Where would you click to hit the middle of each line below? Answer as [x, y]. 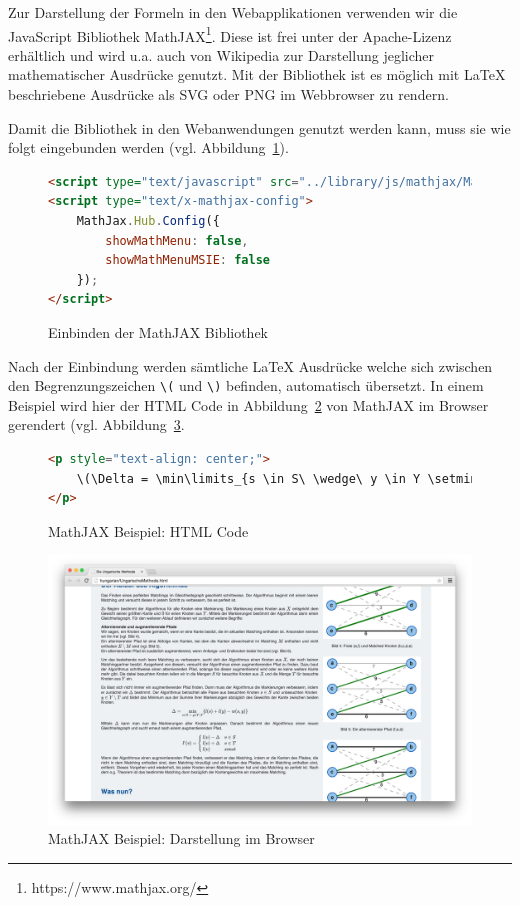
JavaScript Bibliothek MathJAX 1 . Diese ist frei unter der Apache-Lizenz [230, 34]
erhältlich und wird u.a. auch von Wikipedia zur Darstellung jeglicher [221, 54]
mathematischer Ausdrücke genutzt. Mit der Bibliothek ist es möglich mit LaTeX [257, 74]
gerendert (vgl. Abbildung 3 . [96, 424]
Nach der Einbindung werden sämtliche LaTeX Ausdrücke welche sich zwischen [250, 365]
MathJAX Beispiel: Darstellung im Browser [181, 838]
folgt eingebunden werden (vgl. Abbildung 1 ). [148, 147]
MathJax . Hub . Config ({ [148, 221]
